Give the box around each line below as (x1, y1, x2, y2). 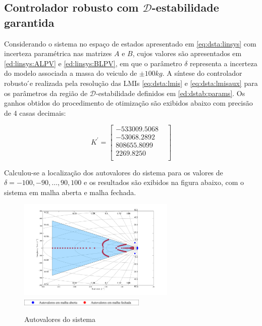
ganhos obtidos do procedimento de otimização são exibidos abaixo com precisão (4, 98, 253, 108)
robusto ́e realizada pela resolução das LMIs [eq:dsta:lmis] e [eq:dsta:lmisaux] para (4, 77, 258, 88)
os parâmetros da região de (4, 87, 88, 98)
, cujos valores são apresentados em (132, 48, 242, 59)
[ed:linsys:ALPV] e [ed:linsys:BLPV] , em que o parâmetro (4, 58, 182, 68)
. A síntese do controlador (162, 68, 242, 78)
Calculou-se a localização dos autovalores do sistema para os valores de (4, 167, 223, 177)
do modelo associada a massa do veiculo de (4, 68, 137, 78)
